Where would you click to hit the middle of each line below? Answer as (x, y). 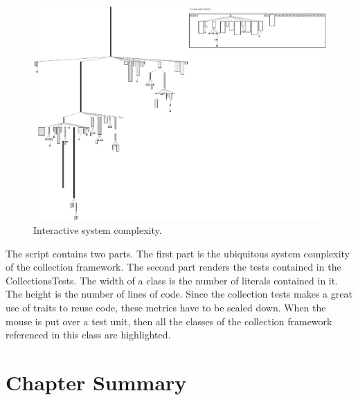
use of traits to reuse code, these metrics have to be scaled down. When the (166, 307)
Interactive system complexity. (98, 230)
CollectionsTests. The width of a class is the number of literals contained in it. (172, 280)
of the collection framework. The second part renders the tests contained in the (173, 267)
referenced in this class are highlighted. (88, 335)
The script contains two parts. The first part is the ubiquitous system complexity (178, 253)
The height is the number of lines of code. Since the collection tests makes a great (179, 294)
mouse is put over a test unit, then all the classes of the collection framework (169, 321)
